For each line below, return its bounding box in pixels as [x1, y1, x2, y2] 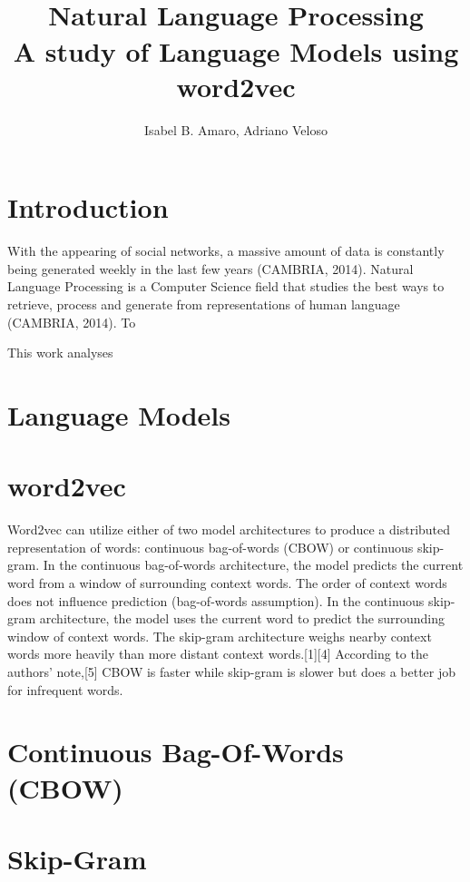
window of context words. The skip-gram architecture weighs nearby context [7, 626, 432, 645]
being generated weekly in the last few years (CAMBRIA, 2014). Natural [7, 259, 414, 278]
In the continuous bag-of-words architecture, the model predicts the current [43, 555, 464, 574]
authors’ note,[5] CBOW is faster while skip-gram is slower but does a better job [7, 662, 456, 681]
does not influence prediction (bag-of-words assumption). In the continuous [7, 591, 425, 610]
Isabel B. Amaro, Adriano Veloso [144, 120, 328, 139]
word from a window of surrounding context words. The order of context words [7, 573, 447, 593]
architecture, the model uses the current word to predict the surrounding [39, 609, 446, 628]
